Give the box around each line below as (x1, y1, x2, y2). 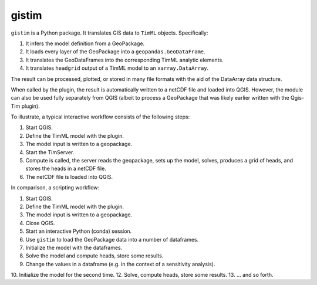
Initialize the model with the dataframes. (25, 244, 123, 251)
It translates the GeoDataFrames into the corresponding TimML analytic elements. (25, 56, 224, 63)
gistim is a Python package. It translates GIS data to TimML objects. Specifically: (11, 29, 208, 36)
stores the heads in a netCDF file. (25, 165, 107, 172)
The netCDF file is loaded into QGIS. (25, 173, 113, 180)
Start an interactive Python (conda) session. (25, 228, 132, 235)
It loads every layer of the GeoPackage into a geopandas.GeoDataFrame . (25, 48, 205, 55)
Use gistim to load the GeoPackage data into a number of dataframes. (25, 236, 199, 243)
